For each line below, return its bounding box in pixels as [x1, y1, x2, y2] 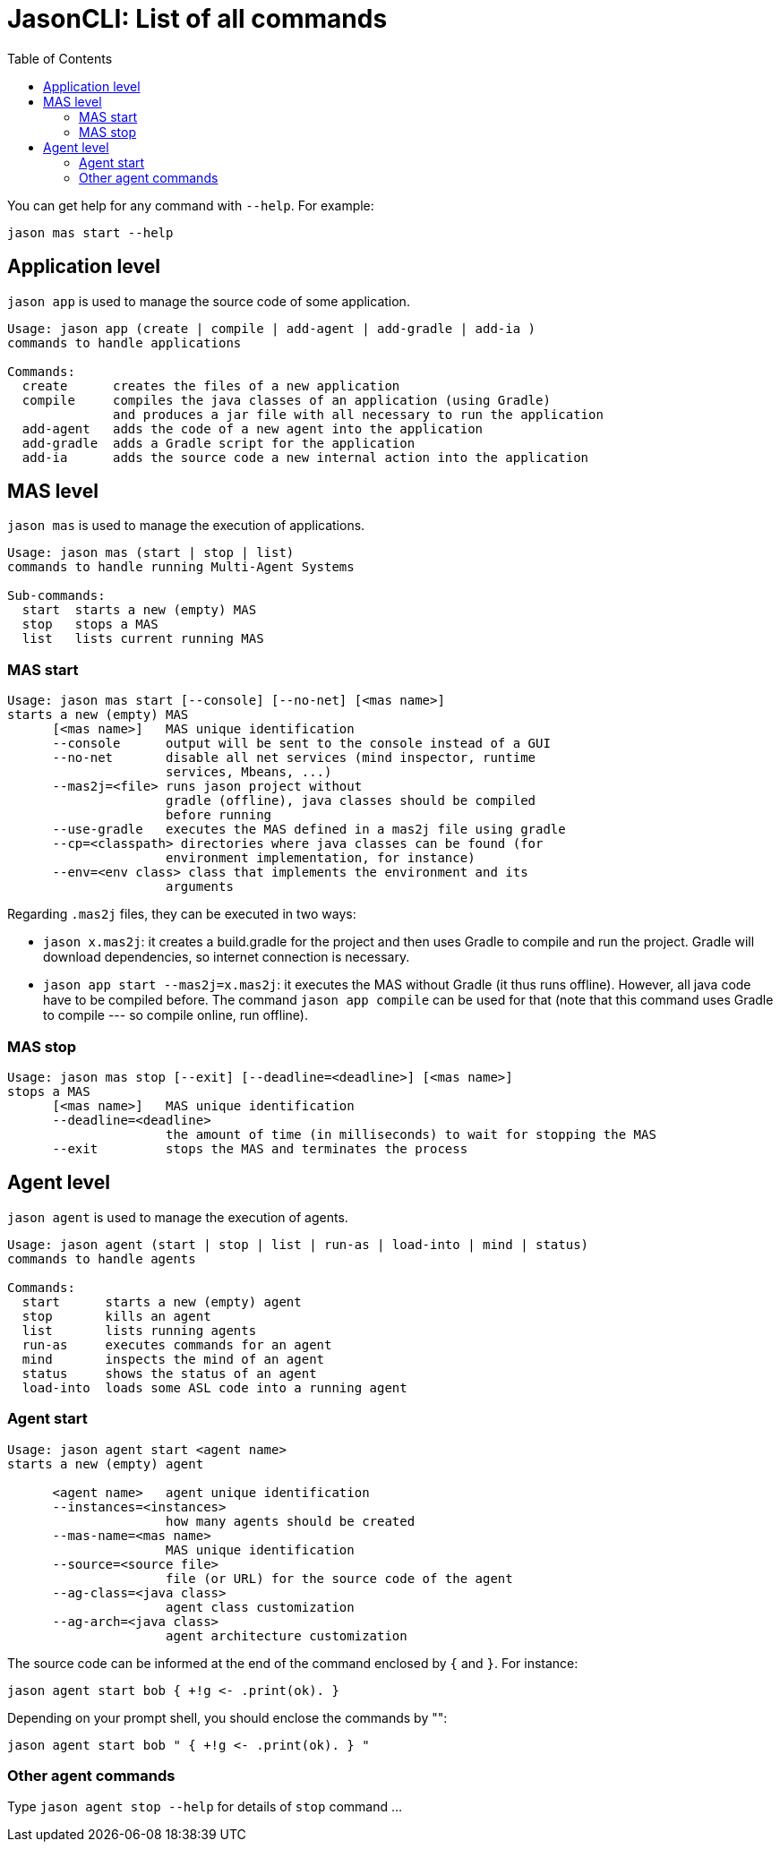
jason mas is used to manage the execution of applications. [7, 518, 365, 534]
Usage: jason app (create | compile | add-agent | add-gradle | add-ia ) [7, 321, 536, 336]
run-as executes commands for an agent [21, 1337, 332, 1352]
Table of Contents [7, 50, 113, 66]
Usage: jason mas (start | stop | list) [7, 545, 295, 561]
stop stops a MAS [21, 617, 159, 632]
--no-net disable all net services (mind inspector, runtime [52, 750, 536, 766]
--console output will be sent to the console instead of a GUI [52, 736, 551, 751]
